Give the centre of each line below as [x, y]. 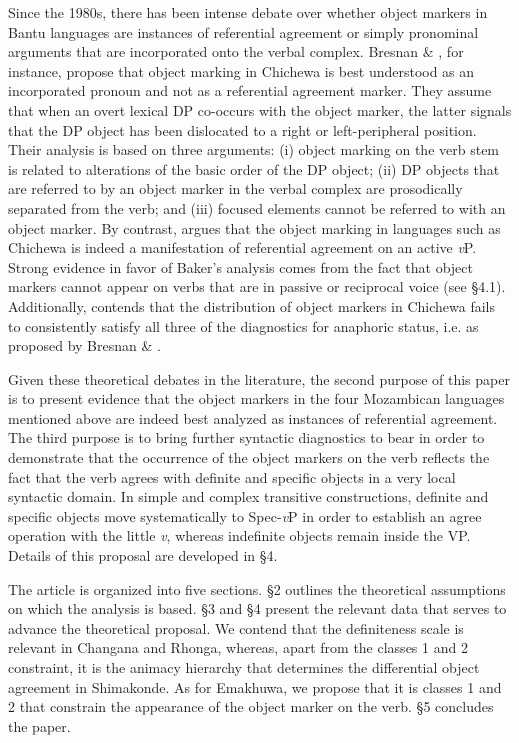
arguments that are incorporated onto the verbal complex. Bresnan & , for [236, 51]
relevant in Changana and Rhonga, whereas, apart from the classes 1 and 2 [238, 647]
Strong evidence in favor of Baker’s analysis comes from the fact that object [240, 266]
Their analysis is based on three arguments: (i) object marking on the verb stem [254, 149]
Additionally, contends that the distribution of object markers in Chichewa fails [251, 305]
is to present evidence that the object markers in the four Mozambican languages [256, 398]
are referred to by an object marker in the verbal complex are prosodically [235, 188]
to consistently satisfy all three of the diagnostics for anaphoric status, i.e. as [243, 325]
